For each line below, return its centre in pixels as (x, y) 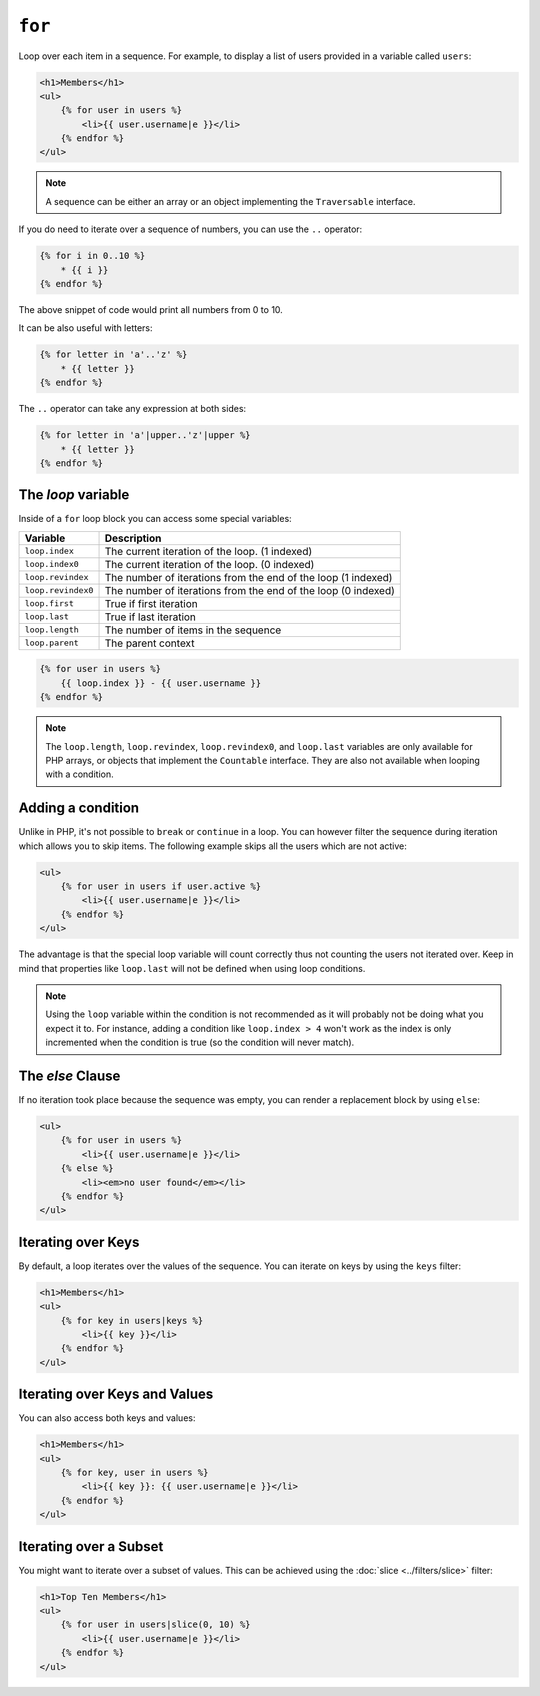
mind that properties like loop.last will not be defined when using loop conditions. (192, 968)
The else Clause (69, 1075)
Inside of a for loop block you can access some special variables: (155, 519)
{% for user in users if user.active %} (161, 886)
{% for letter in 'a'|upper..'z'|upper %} (145, 435)
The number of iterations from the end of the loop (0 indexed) (249, 590)
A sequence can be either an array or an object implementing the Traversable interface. (230, 201)
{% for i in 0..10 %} (92, 256)
